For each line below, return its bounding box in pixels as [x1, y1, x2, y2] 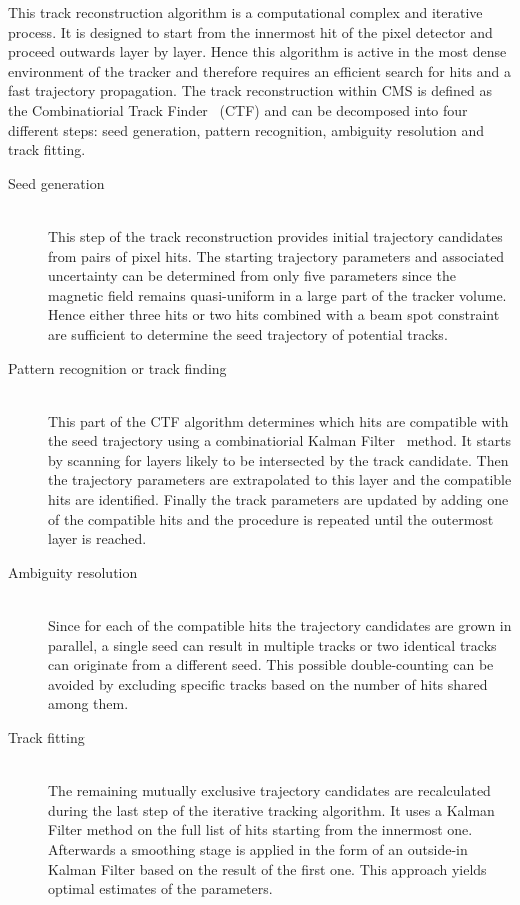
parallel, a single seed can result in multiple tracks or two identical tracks [48, 634, 497, 655]
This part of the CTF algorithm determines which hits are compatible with [48, 410, 509, 431]
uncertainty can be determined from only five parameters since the [48, 265, 456, 286]
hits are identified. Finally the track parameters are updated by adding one [48, 489, 509, 510]
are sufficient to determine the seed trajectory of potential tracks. [48, 323, 448, 344]
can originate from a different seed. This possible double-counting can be [48, 654, 494, 675]
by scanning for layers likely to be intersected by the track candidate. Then [48, 449, 509, 470]
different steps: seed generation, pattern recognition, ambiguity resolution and [8, 119, 485, 140]
